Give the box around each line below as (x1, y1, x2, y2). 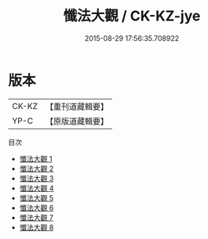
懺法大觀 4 (19, 183, 54, 193)
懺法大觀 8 (19, 223, 54, 232)
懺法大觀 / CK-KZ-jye (63, 7, 201, 25)
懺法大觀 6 (19, 203, 54, 212)
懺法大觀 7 (19, 212, 53, 222)
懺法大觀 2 (19, 164, 54, 173)
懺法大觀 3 (19, 173, 54, 183)
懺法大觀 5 (19, 193, 54, 202)
